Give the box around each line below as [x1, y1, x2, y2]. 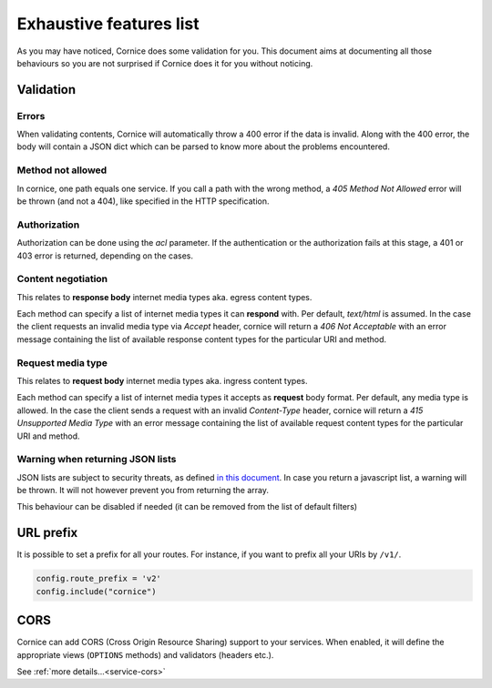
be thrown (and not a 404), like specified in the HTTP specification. [16, 196, 270, 207]
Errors [16, 109, 46, 122]
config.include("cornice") [36, 586, 157, 596]
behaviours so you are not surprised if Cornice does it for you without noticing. [16, 57, 313, 68]
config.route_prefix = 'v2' [36, 573, 161, 584]
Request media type [16, 356, 108, 369]
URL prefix [16, 525, 78, 541]
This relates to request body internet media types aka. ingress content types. [16, 376, 308, 386]
